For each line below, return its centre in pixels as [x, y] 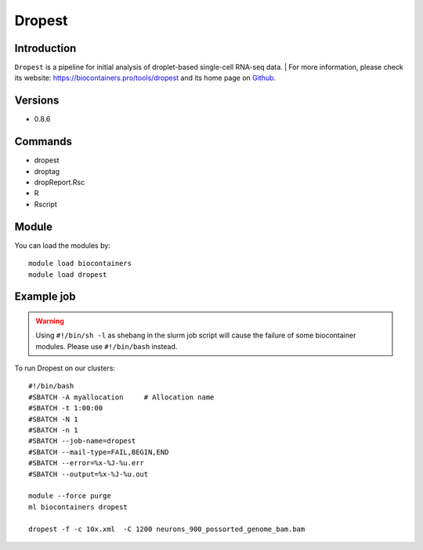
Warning [50, 321]
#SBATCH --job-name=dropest [82, 441]
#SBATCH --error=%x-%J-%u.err [87, 463]
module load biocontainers [80, 264]
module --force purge [70, 496]
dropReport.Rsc [60, 182]
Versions [37, 101]
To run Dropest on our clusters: [65, 368]
